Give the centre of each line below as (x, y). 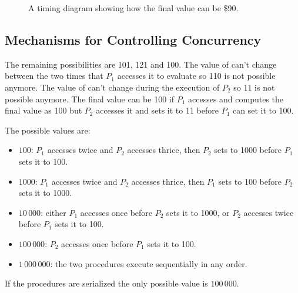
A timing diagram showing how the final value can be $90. (133, 8)
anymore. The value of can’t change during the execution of (112, 87)
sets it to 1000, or (198, 212)
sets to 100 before (250, 181)
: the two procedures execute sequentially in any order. (149, 263)
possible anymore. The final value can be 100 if (89, 99)
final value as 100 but (43, 110)
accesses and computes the (236, 99)
